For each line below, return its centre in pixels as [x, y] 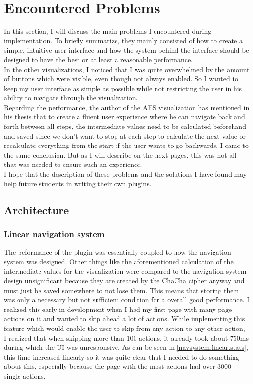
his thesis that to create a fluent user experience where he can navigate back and [125, 117]
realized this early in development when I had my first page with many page [118, 309]
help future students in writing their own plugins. [78, 183]
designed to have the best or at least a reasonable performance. [98, 59]
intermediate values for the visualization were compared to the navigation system [125, 271]
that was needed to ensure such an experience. [73, 164]
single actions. [25, 375]
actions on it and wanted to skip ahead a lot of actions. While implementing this [125, 319]
